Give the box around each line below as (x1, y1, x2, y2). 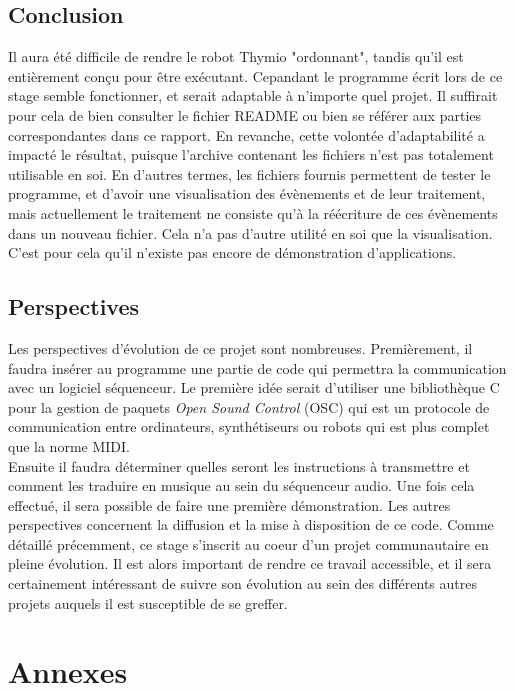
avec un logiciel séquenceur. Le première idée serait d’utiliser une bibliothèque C (8, 377, 500, 398)
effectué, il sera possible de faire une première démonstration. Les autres (8, 494, 451, 515)
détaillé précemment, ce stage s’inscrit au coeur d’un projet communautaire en (8, 533, 489, 554)
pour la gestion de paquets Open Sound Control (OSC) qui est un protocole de (8, 396, 490, 417)
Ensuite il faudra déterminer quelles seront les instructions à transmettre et (8, 455, 470, 476)
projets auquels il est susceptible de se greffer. (8, 592, 288, 613)
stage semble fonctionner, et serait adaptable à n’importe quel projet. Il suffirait (8, 85, 498, 106)
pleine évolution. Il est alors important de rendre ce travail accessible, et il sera (8, 553, 492, 574)
